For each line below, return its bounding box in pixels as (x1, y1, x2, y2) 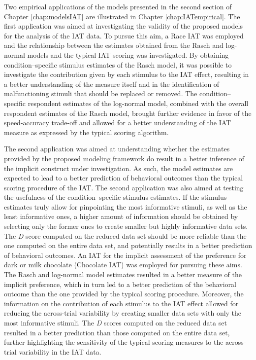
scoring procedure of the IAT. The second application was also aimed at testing (4, 182, 244, 192)
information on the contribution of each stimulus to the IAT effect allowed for (4, 298, 239, 308)
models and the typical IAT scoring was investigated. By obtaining (27, 49, 229, 60)
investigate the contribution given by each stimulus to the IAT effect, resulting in (4, 69, 249, 79)
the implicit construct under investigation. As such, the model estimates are (4, 163, 233, 173)
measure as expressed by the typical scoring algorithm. (4, 127, 169, 137)
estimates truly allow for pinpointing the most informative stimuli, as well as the (4, 201, 247, 212)
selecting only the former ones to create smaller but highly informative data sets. (4, 221, 248, 231)
